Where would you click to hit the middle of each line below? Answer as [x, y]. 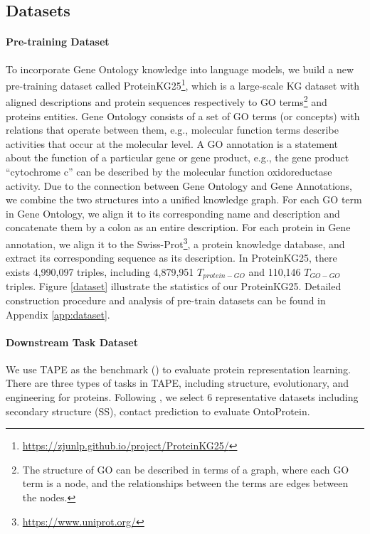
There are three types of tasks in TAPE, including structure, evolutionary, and [178, 383]
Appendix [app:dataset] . [58, 314]
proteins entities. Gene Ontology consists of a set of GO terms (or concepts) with [183, 116]
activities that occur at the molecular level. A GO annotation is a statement [172, 143]
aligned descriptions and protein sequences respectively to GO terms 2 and [166, 101]
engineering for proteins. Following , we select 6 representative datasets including [182, 397]
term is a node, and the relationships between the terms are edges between [185, 483]
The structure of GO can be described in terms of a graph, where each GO [186, 469]
